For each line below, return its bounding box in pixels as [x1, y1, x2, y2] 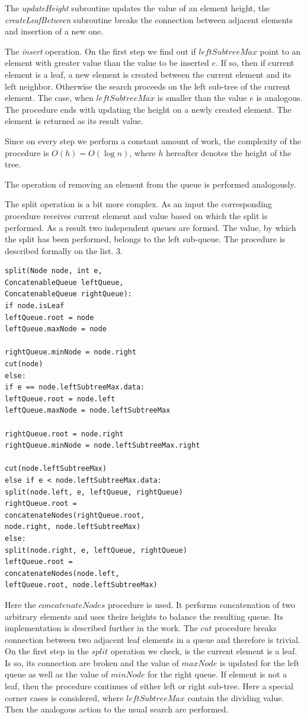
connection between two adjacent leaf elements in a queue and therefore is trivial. [5, 633, 300, 645]
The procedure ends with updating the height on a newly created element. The [5, 103, 292, 115]
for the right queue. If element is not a [148, 668, 287, 680]
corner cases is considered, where [5, 691, 124, 704]
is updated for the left [219, 656, 300, 669]
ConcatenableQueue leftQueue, [5, 278, 124, 287]
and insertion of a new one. [5, 25, 104, 37]
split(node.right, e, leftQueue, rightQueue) [5, 546, 187, 555]
